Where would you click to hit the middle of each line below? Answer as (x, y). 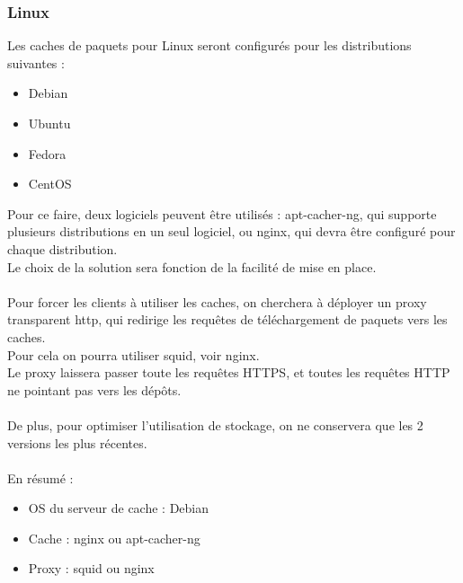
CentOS (50, 184)
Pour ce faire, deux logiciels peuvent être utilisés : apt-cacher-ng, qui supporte (222, 213)
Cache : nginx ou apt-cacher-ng (114, 538)
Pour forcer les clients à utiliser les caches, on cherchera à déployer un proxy (217, 301)
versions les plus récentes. (77, 442)
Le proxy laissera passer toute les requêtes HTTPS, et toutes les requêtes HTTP (229, 372)
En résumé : (40, 477)
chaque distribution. (62, 248)
